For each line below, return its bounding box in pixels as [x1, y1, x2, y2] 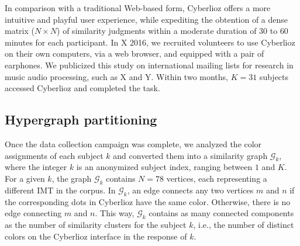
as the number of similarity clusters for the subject [5, 218, 187, 230]
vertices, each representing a [166, 172, 267, 184]
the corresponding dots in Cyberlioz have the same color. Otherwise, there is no [5, 195, 291, 207]
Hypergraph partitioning [5, 110, 157, 129]
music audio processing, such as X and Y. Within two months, [5, 70, 228, 82]
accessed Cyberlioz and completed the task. [5, 82, 160, 94]
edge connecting [5, 207, 62, 219]
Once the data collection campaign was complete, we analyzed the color [5, 137, 262, 150]
